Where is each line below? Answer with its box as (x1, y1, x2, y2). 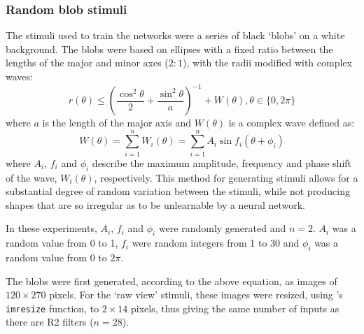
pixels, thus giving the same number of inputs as (131, 300, 339, 315)
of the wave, (6, 170, 57, 184)
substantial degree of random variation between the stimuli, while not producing (6, 184, 350, 198)
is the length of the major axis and (42, 115, 192, 130)
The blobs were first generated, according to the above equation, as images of (6, 273, 337, 288)
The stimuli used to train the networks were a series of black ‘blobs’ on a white (6, 28, 345, 43)
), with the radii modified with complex (183, 55, 352, 70)
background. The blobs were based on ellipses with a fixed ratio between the (6, 41, 333, 56)
